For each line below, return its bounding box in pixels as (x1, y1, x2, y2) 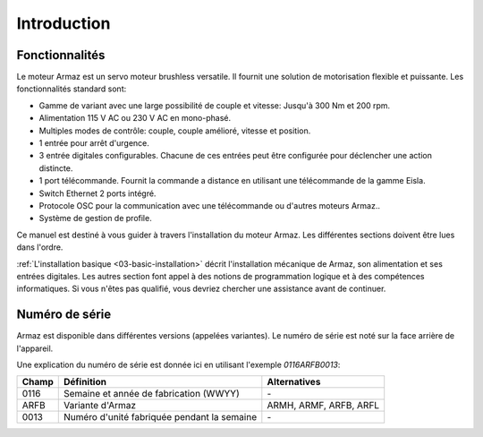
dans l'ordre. (16, 242, 64, 253)
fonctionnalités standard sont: (16, 83, 127, 94)
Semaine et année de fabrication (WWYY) (63, 388, 241, 400)
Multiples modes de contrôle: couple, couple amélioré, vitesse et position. (38, 125, 311, 136)
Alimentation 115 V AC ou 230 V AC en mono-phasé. (38, 113, 232, 124)
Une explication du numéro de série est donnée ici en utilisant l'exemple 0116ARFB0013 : (16, 359, 341, 370)
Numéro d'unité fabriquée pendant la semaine (63, 411, 258, 424)
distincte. (38, 162, 73, 174)
